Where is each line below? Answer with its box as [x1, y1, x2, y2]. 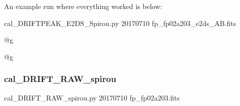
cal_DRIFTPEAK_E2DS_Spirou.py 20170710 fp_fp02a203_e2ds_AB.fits [4, 17, 236, 28]
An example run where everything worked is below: [4, 1, 162, 11]
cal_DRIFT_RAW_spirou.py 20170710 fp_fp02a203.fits [4, 92, 180, 102]
